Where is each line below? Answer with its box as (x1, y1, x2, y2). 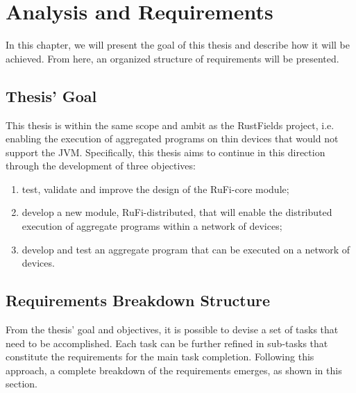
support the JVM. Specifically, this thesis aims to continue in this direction (6, 144, 325, 159)
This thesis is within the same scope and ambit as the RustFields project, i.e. (6, 117, 334, 132)
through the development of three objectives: (6, 158, 196, 173)
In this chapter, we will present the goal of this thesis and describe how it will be (6, 37, 350, 52)
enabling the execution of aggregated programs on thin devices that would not (6, 131, 339, 146)
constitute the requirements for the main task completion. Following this (6, 349, 314, 364)
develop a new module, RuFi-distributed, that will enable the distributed (22, 205, 332, 219)
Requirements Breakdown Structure (6, 290, 271, 311)
